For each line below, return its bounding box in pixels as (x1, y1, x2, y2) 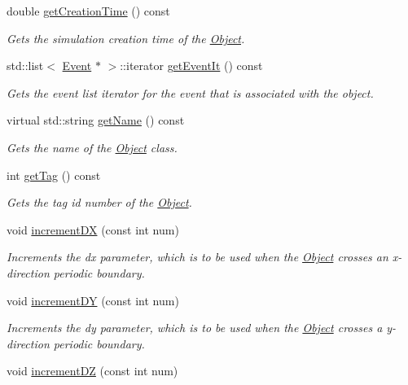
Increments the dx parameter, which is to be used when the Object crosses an (7, 248, 388, 265)
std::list (7, 57, 44, 74)
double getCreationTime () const (7, 2, 170, 19)
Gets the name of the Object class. (7, 138, 178, 155)
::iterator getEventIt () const (120, 57, 263, 74)
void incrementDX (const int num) (7, 221, 179, 238)
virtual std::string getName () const (7, 112, 185, 129)
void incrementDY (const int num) (7, 291, 179, 308)
